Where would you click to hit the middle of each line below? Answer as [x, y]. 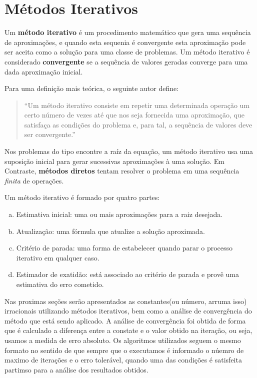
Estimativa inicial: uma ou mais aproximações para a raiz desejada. [119, 214]
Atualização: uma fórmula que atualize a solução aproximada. [110, 231]
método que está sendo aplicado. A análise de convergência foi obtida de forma [125, 320]
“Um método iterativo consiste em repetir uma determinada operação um [137, 105]
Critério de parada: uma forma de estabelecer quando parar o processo [124, 248]
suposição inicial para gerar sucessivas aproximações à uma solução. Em [114, 161]
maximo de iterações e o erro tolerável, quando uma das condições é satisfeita [123, 360]
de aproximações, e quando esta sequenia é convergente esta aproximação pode [125, 42]
